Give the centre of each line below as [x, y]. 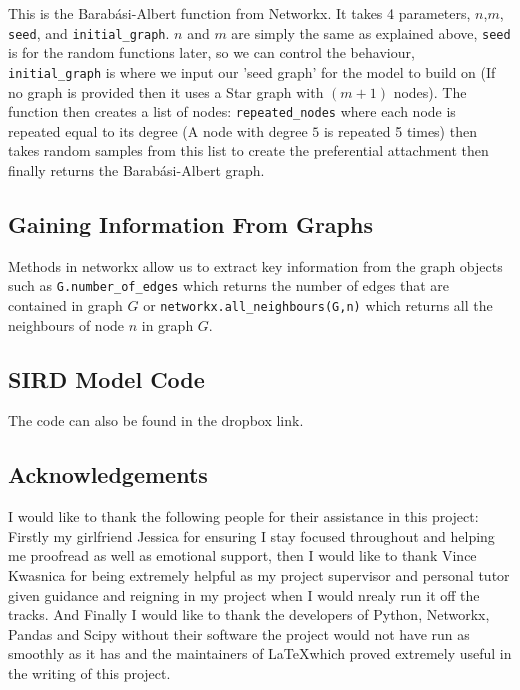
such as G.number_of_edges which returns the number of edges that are [229, 285]
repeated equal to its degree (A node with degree [158, 130]
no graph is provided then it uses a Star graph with [166, 91]
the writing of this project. [89, 672]
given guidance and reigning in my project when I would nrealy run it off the [244, 594]
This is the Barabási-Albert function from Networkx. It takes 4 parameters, [239, 13]
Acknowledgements [108, 474]
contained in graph [65, 304]
